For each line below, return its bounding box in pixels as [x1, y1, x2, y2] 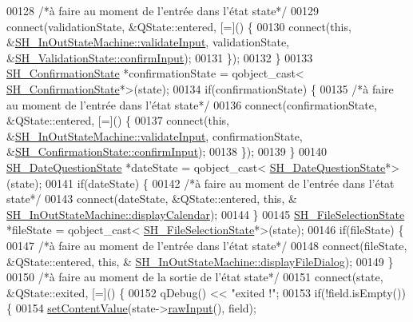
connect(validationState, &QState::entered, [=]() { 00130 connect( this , [6, 18, 351, 34]
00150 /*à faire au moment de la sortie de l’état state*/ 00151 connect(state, [6, 268, 383, 285]
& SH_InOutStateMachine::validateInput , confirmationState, [6, 127, 303, 144]
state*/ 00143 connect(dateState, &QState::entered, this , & [6, 190, 297, 207]
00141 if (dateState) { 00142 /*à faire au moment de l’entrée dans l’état [46, 174, 395, 191]
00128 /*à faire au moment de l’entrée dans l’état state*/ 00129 [6, 2, 320, 18]
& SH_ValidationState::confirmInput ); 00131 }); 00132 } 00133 [6, 49, 313, 66]
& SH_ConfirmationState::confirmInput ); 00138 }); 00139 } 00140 [6, 143, 328, 160]
